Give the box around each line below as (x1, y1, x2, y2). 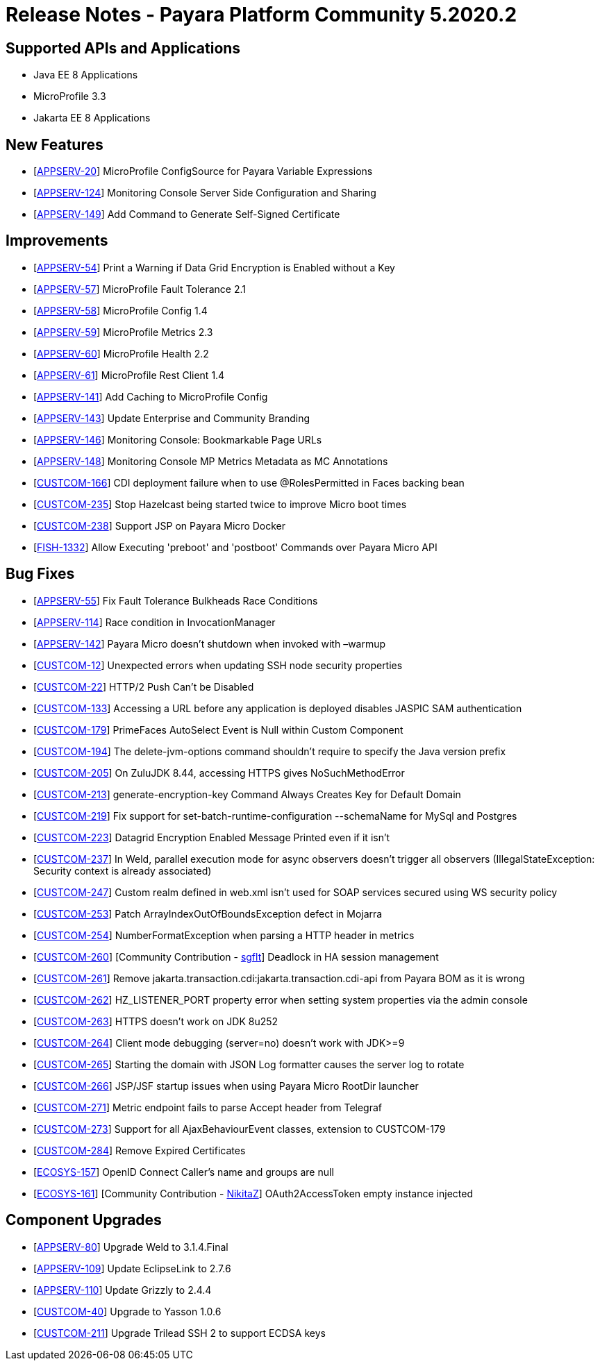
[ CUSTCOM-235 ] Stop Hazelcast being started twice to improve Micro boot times (33, 498, 407, 510)
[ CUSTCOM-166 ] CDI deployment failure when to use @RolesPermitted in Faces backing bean (33, 476, 465, 489)
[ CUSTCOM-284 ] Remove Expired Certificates (33, 1144, 246, 1156)
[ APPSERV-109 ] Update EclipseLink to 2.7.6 (33, 1262, 231, 1274)
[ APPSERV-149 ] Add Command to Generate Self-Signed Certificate (33, 208, 340, 221)
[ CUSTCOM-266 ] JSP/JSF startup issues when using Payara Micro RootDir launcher (33, 1079, 419, 1092)
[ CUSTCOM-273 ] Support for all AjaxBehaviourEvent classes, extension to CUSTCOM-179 (33, 1122, 446, 1135)
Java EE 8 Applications (33, 69, 138, 81)
